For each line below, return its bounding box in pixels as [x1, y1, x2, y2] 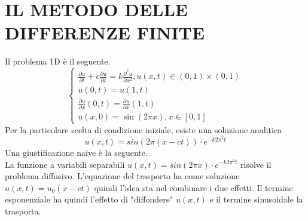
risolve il [240, 158, 272, 170]
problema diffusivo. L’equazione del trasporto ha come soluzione [5, 170, 240, 182]
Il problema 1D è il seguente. [5, 55, 111, 67]
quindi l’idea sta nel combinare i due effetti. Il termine [94, 181, 293, 194]
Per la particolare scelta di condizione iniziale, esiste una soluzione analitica [5, 123, 282, 136]
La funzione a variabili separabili [5, 158, 125, 170]
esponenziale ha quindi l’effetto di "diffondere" [5, 193, 173, 205]
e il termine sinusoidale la [209, 193, 303, 205]
